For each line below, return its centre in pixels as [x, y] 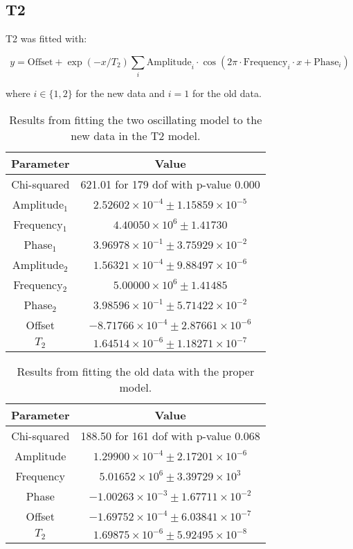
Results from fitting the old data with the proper [136, 371]
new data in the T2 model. [136, 135]
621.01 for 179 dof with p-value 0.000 [170, 184]
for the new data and [120, 93]
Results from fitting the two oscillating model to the [136, 119]
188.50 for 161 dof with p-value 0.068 [170, 435]
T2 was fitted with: [46, 38]
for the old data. [227, 93]
